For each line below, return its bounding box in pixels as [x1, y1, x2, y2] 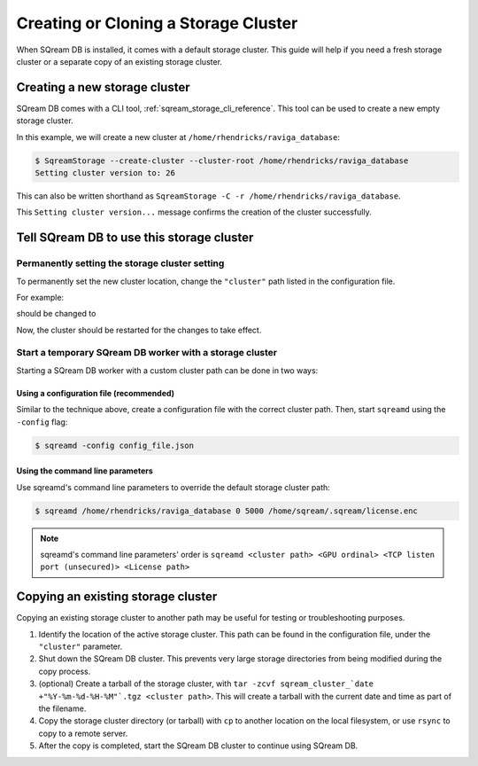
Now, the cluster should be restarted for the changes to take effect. [16, 324, 262, 335]
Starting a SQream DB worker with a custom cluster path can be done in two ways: [16, 364, 319, 376]
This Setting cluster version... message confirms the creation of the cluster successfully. [16, 207, 372, 217]
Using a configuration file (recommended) [16, 387, 175, 398]
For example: [16, 292, 65, 302]
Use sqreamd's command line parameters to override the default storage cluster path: [16, 481, 331, 492]
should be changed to [16, 309, 96, 319]
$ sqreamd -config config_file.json [35, 440, 195, 450]
